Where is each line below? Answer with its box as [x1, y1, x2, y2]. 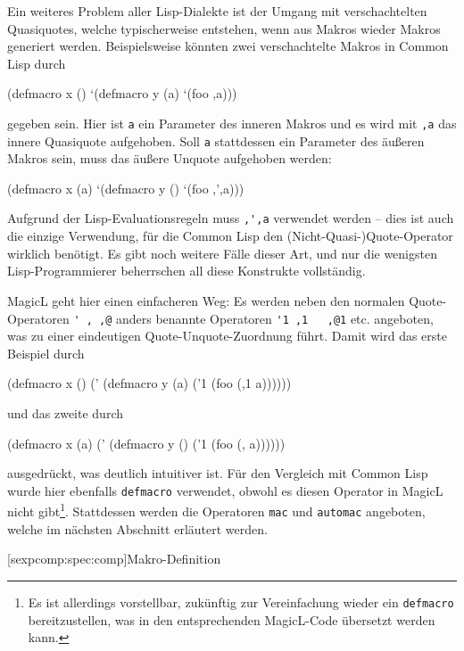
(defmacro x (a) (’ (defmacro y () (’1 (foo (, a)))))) [7, 433, 286, 452]
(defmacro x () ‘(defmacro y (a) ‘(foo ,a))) [7, 84, 237, 103]
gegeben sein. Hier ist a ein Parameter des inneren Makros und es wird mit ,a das [7, 113, 457, 132]
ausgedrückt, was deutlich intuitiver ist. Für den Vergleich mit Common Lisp [7, 464, 428, 482]
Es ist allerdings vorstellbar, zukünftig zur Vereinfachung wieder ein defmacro [28, 592, 454, 611]
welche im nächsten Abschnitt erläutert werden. [7, 519, 268, 538]
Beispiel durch [7, 343, 85, 362]
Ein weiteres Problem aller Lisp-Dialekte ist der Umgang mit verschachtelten [7, 2, 427, 20]
